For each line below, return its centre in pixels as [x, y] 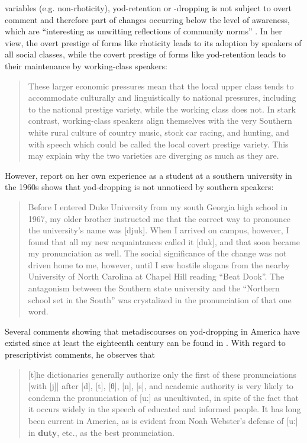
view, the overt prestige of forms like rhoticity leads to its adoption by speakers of [153, 42]
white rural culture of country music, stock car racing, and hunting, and [159, 132]
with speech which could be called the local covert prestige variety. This [158, 144]
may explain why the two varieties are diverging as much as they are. [153, 155]
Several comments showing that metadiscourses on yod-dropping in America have [152, 331]
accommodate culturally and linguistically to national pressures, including [162, 97]
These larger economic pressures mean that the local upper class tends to [161, 86]
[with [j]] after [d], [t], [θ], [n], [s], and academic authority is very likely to [161, 386]
